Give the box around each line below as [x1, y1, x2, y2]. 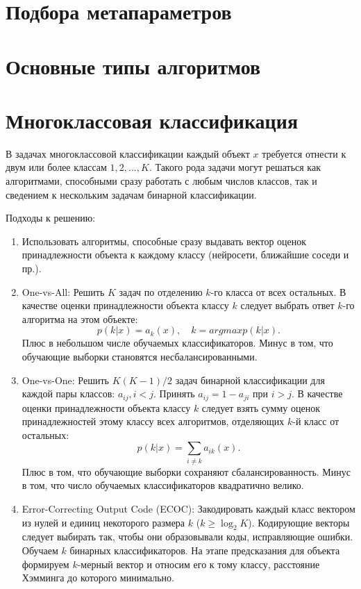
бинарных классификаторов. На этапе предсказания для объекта [69, 542, 340, 557]
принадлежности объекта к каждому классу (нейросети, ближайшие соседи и [22, 247, 349, 262]
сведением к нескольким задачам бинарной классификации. [6, 187, 257, 201]
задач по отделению [119, 284, 203, 299]
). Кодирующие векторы [248, 515, 350, 529]
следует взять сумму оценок [201, 400, 320, 415]
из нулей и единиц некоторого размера [22, 515, 185, 529]
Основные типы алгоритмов [6, 51, 261, 80]
